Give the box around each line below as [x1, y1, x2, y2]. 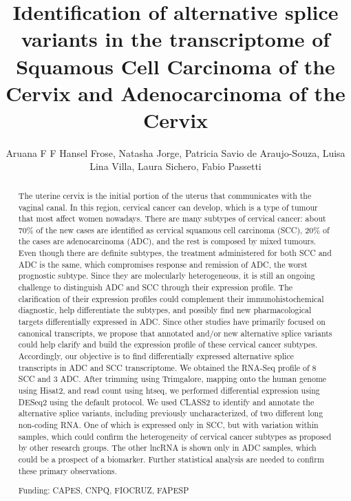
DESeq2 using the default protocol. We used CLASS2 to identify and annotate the [18, 396, 315, 407]
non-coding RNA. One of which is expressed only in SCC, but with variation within [18, 418, 319, 430]
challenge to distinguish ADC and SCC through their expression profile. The [18, 281, 293, 293]
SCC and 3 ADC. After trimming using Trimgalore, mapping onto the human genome [18, 373, 327, 385]
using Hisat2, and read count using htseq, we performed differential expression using [18, 385, 320, 396]
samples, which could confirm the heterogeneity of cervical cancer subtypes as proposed [18, 430, 332, 442]
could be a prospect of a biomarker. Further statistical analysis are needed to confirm [18, 453, 324, 465]
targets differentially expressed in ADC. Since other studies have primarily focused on [18, 316, 326, 328]
